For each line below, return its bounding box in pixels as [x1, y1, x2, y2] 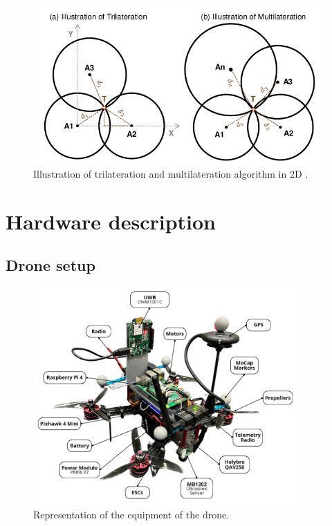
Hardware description [6, 207, 216, 235]
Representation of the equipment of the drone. [33, 507, 230, 522]
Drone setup [6, 254, 95, 276]
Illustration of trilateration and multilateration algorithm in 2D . [33, 166, 308, 180]
